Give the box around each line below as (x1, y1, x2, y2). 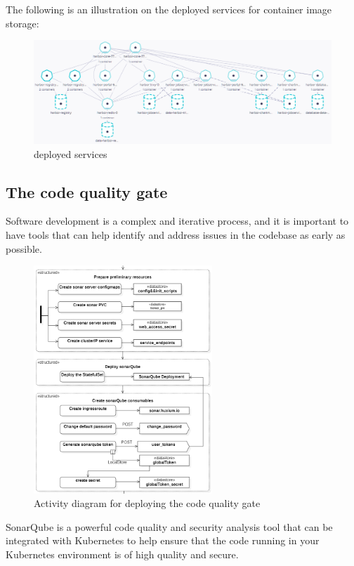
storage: (6, 15, 39, 30)
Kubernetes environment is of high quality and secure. (6, 547, 239, 562)
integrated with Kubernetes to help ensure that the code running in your (6, 533, 320, 548)
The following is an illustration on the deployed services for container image (6, 2, 332, 16)
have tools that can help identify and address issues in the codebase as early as (6, 227, 346, 242)
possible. (6, 241, 42, 256)
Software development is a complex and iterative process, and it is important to (6, 213, 349, 228)
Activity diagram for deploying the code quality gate (34, 496, 261, 511)
